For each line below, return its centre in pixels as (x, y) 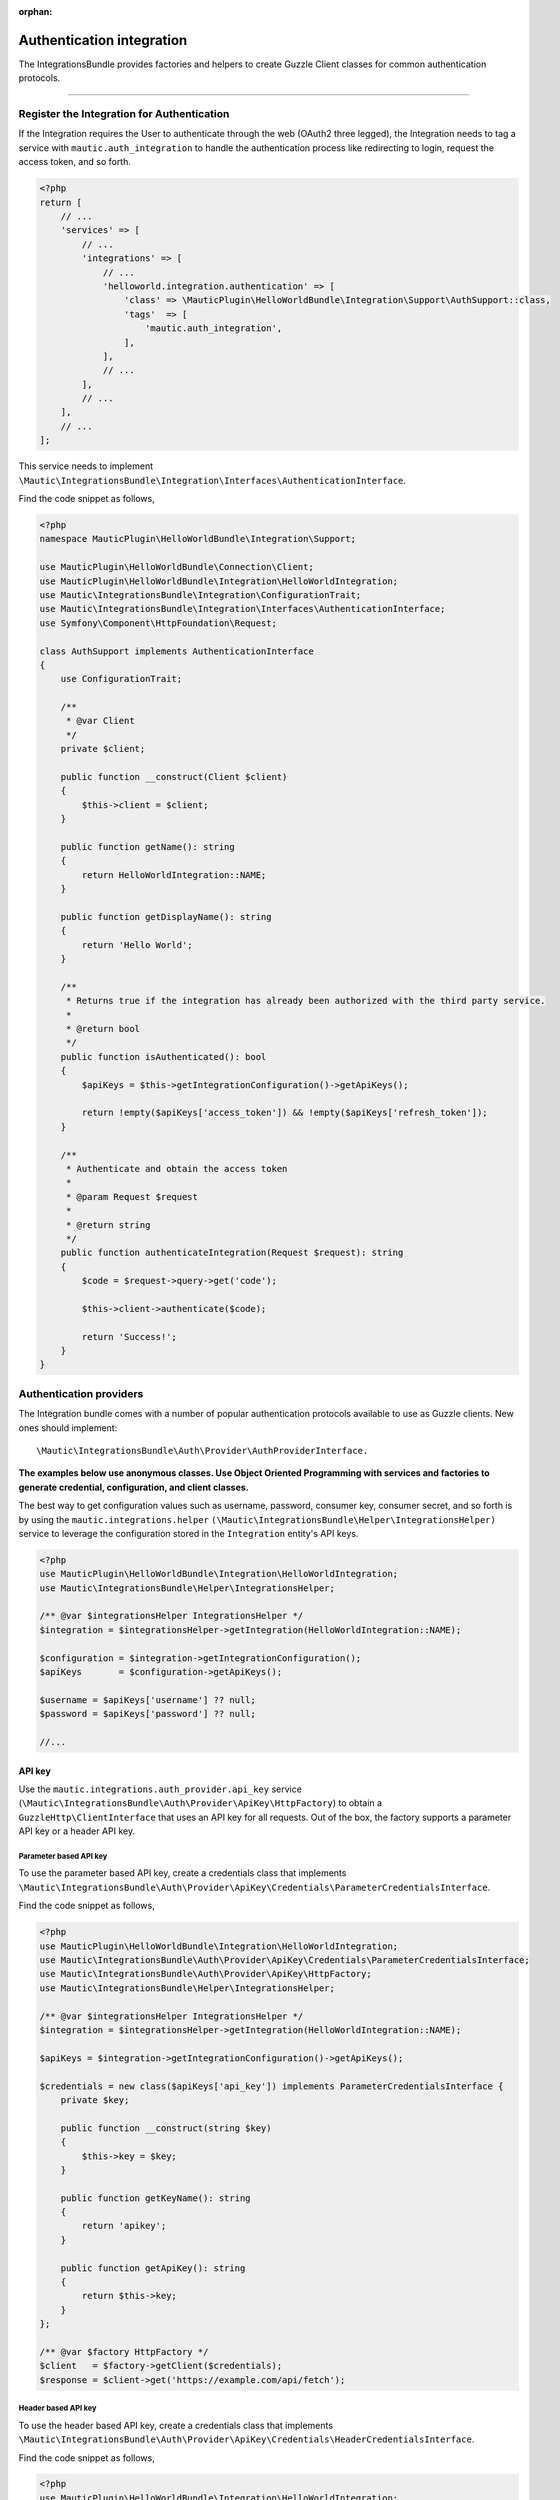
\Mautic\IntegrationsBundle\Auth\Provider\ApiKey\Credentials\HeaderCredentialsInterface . (246, 2439)
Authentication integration (103, 40)
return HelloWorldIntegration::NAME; (174, 874)
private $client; (103, 749)
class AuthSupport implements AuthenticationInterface (176, 651)
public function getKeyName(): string (155, 2198)
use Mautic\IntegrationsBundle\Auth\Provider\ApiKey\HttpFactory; (205, 1974)
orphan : (35, 11)
